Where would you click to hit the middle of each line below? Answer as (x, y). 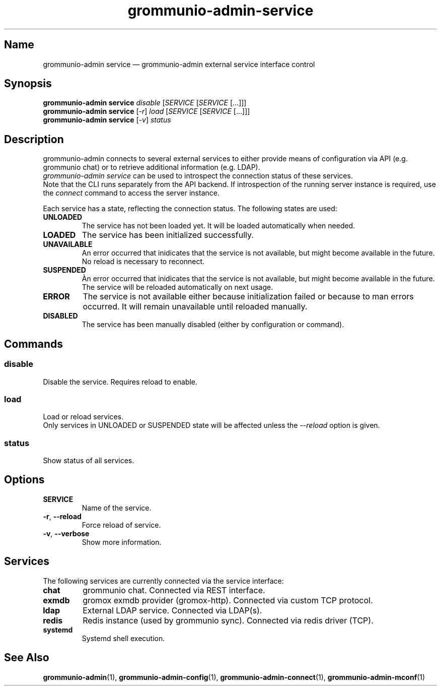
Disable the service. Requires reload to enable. (120, 382)
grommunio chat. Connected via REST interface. (174, 590)
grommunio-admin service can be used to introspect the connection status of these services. (198, 176)
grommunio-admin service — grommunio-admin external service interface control (179, 64)
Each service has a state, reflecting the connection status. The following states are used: (190, 209)
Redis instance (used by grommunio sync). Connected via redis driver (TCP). (228, 620)
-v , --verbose (66, 533)
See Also (27, 658)
